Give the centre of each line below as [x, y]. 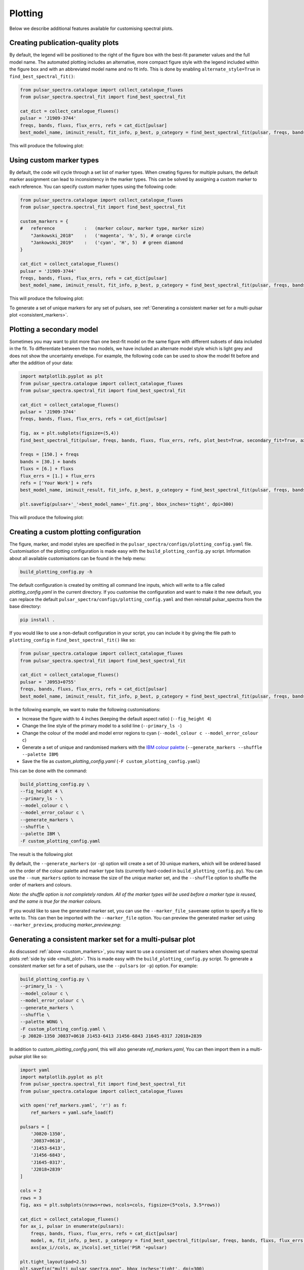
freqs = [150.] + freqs [50, 454]
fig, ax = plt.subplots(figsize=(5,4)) [69, 433]
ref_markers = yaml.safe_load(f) [72, 1112]
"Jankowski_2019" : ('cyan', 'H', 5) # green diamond [107, 242]
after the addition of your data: [41, 363]
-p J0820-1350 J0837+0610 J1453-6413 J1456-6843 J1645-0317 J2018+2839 [111, 1036]
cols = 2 [31, 1191]
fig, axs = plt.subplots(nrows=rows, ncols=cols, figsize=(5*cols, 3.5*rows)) [120, 1205]
